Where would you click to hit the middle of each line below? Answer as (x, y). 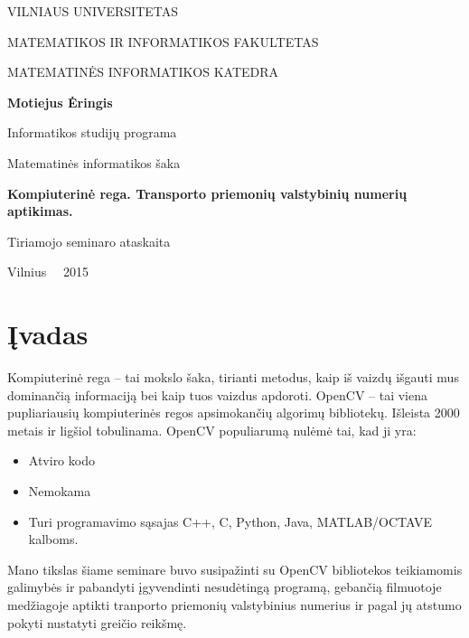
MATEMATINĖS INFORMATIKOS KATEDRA (143, 72)
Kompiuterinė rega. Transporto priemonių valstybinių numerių (207, 193)
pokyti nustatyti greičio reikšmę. (97, 622)
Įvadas (48, 334)
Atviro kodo (61, 460)
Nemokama (60, 491)
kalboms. (53, 539)
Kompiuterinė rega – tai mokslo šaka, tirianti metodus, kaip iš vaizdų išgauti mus (233, 377)
